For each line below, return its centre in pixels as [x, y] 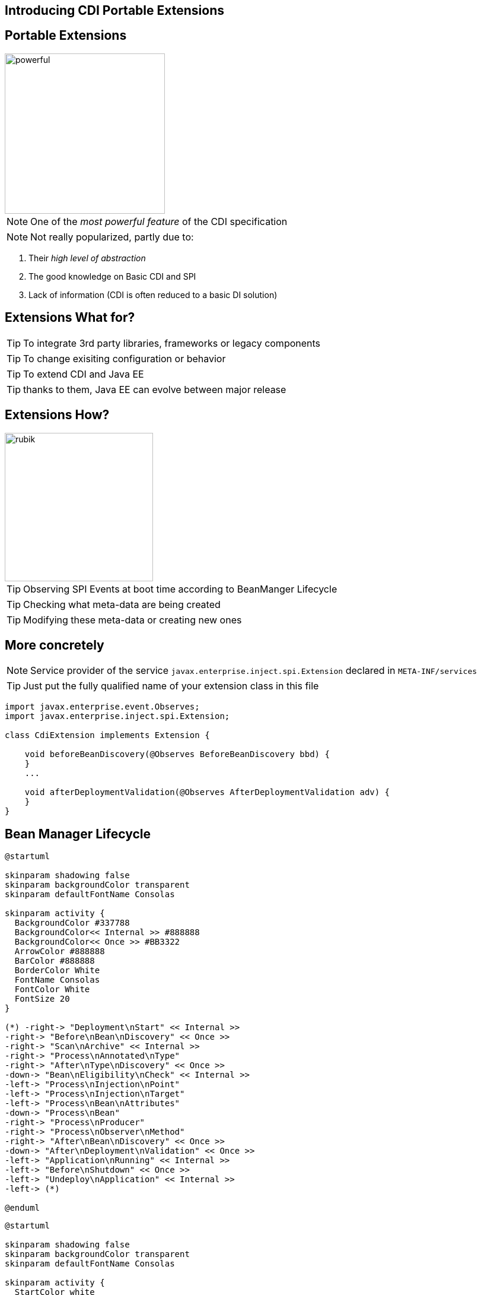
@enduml [23, 1208]
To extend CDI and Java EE [84, 374]
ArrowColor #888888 [60, 952]
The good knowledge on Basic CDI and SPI [112, 276]
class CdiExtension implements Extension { [107, 735]
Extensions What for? [70, 318]
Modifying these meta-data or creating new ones [133, 620]
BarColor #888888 [55, 961]
